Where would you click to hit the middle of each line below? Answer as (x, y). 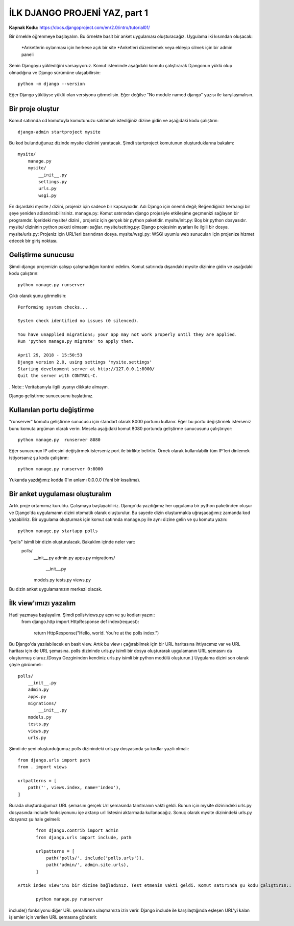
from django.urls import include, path (84, 837)
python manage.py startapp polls (58, 531)
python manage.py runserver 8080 (59, 440)
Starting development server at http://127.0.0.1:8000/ (86, 369)
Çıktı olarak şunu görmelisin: (38, 296)
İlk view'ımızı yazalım (42, 603)
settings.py (53, 181)
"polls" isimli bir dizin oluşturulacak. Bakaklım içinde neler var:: (72, 542)
